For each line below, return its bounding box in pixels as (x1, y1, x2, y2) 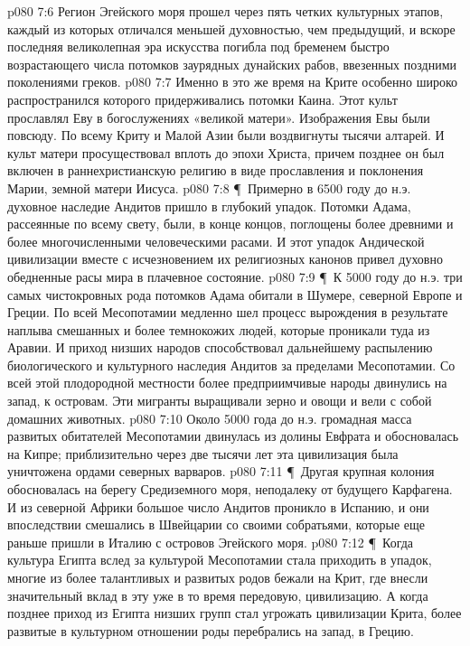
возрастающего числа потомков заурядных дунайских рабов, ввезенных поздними (7, 54, 456, 73)
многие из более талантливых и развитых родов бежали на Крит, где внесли (7, 568, 428, 586)
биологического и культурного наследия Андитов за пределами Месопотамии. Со (7, 355, 456, 374)
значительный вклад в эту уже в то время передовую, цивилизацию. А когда (7, 585, 428, 604)
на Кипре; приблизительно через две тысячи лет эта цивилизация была (7, 444, 399, 463)
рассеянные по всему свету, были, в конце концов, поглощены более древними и (7, 214, 454, 233)
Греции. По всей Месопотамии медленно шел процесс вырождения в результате (7, 303, 448, 322)
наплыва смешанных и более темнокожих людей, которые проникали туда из (7, 320, 430, 339)
